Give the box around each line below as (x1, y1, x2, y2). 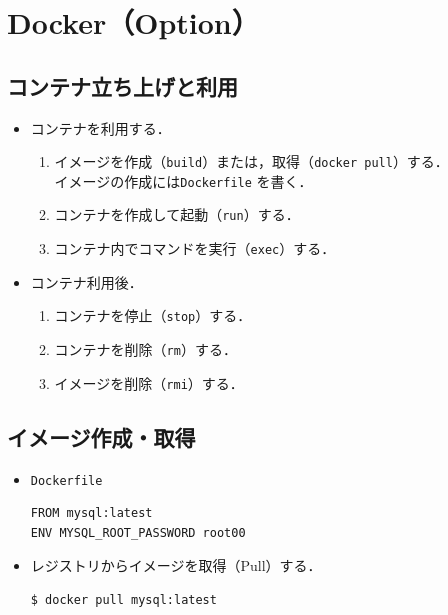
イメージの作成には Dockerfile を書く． (54, 170, 313, 191)
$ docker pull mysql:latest (30, 593, 217, 607)
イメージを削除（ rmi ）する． (54, 372, 244, 393)
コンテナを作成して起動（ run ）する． (54, 204, 300, 225)
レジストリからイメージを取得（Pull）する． (30, 555, 322, 576)
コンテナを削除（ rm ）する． (54, 339, 237, 360)
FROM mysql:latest (30, 506, 153, 521)
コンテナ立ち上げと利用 (7, 70, 238, 101)
